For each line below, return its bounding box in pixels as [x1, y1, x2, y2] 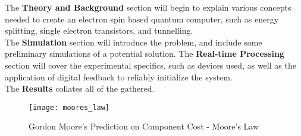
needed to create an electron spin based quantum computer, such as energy [5, 12, 279, 25]
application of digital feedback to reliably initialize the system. [5, 70, 233, 83]
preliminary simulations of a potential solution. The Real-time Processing [5, 47, 285, 60]
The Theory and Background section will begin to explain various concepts [5, 1, 291, 13]
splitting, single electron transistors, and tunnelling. [5, 24, 193, 37]
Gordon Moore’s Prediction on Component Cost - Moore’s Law [29, 120, 259, 132]
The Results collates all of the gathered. [5, 82, 155, 95]
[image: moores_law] [29, 103, 110, 112]
